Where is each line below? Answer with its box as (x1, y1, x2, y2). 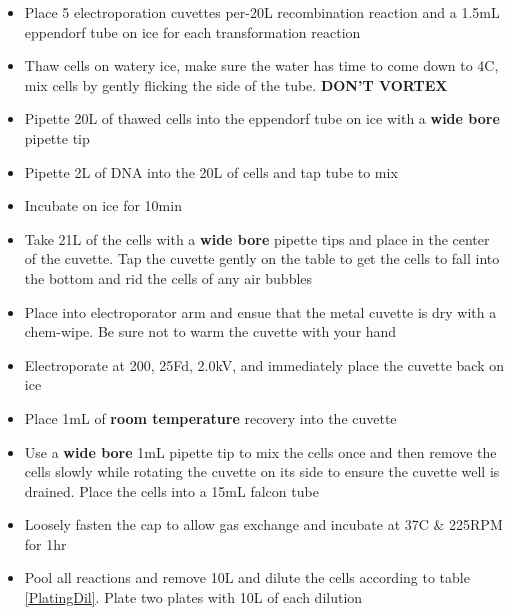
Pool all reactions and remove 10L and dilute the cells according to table (24, 567, 470, 588)
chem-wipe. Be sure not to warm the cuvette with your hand (24, 321, 397, 342)
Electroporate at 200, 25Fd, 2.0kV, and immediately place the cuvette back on (24, 354, 504, 375)
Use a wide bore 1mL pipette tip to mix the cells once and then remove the (24, 441, 497, 462)
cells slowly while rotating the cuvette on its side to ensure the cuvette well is (24, 461, 500, 482)
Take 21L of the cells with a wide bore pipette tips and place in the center (24, 228, 490, 249)
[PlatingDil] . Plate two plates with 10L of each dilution (24, 587, 363, 608)
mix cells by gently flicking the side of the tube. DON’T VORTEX (24, 74, 448, 95)
